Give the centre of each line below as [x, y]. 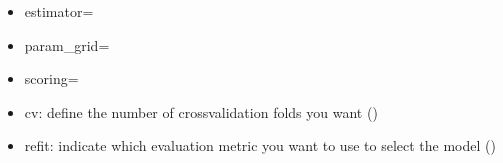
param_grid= [67, 44]
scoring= [51, 78]
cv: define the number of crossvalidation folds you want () [201, 111]
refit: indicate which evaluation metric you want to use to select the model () [260, 145]
